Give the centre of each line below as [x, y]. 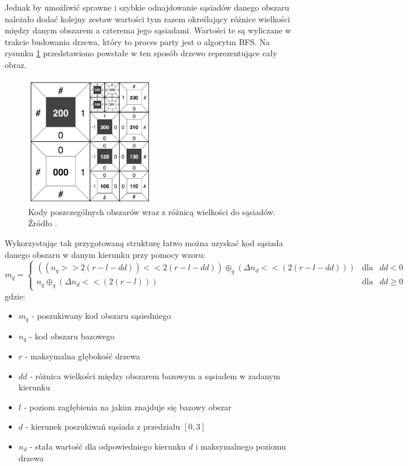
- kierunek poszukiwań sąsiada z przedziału [103, 426]
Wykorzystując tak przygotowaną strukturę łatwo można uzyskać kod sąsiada [144, 242]
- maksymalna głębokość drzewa [82, 356]
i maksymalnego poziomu [241, 446]
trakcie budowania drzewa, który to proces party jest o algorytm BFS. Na [137, 41]
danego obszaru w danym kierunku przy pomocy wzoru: [105, 254]
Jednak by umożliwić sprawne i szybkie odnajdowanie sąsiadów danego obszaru [147, 7]
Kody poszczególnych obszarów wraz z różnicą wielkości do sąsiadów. [152, 211]
